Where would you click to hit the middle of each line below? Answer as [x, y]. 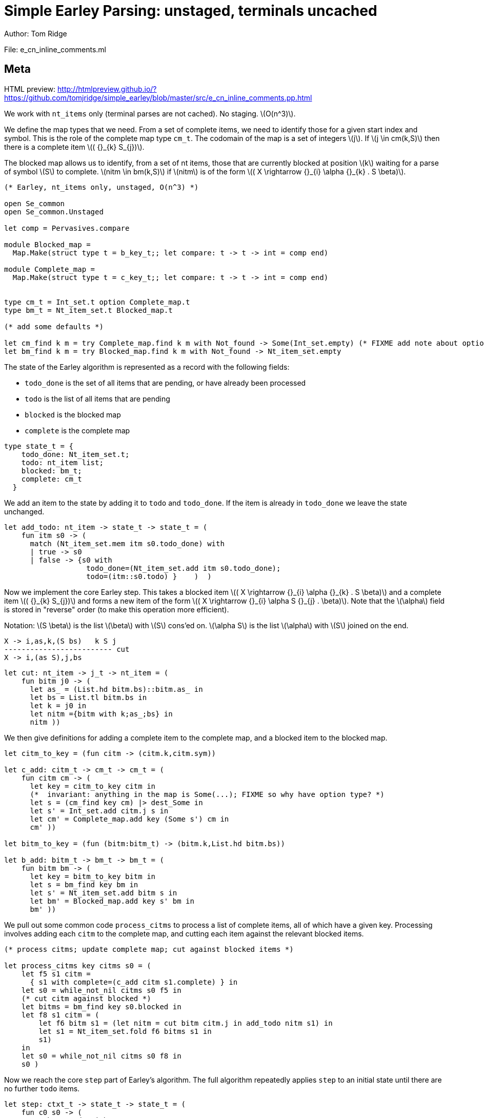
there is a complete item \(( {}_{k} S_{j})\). [74, 147]
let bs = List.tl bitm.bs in [88, 697]
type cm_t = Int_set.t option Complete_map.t [97, 302]
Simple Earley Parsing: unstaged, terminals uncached [191, 11]
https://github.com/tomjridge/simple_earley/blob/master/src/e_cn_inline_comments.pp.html [158, 97]
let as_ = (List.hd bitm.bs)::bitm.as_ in [116, 689]
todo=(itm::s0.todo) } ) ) [149, 576]
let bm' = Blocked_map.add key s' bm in [112, 901]
